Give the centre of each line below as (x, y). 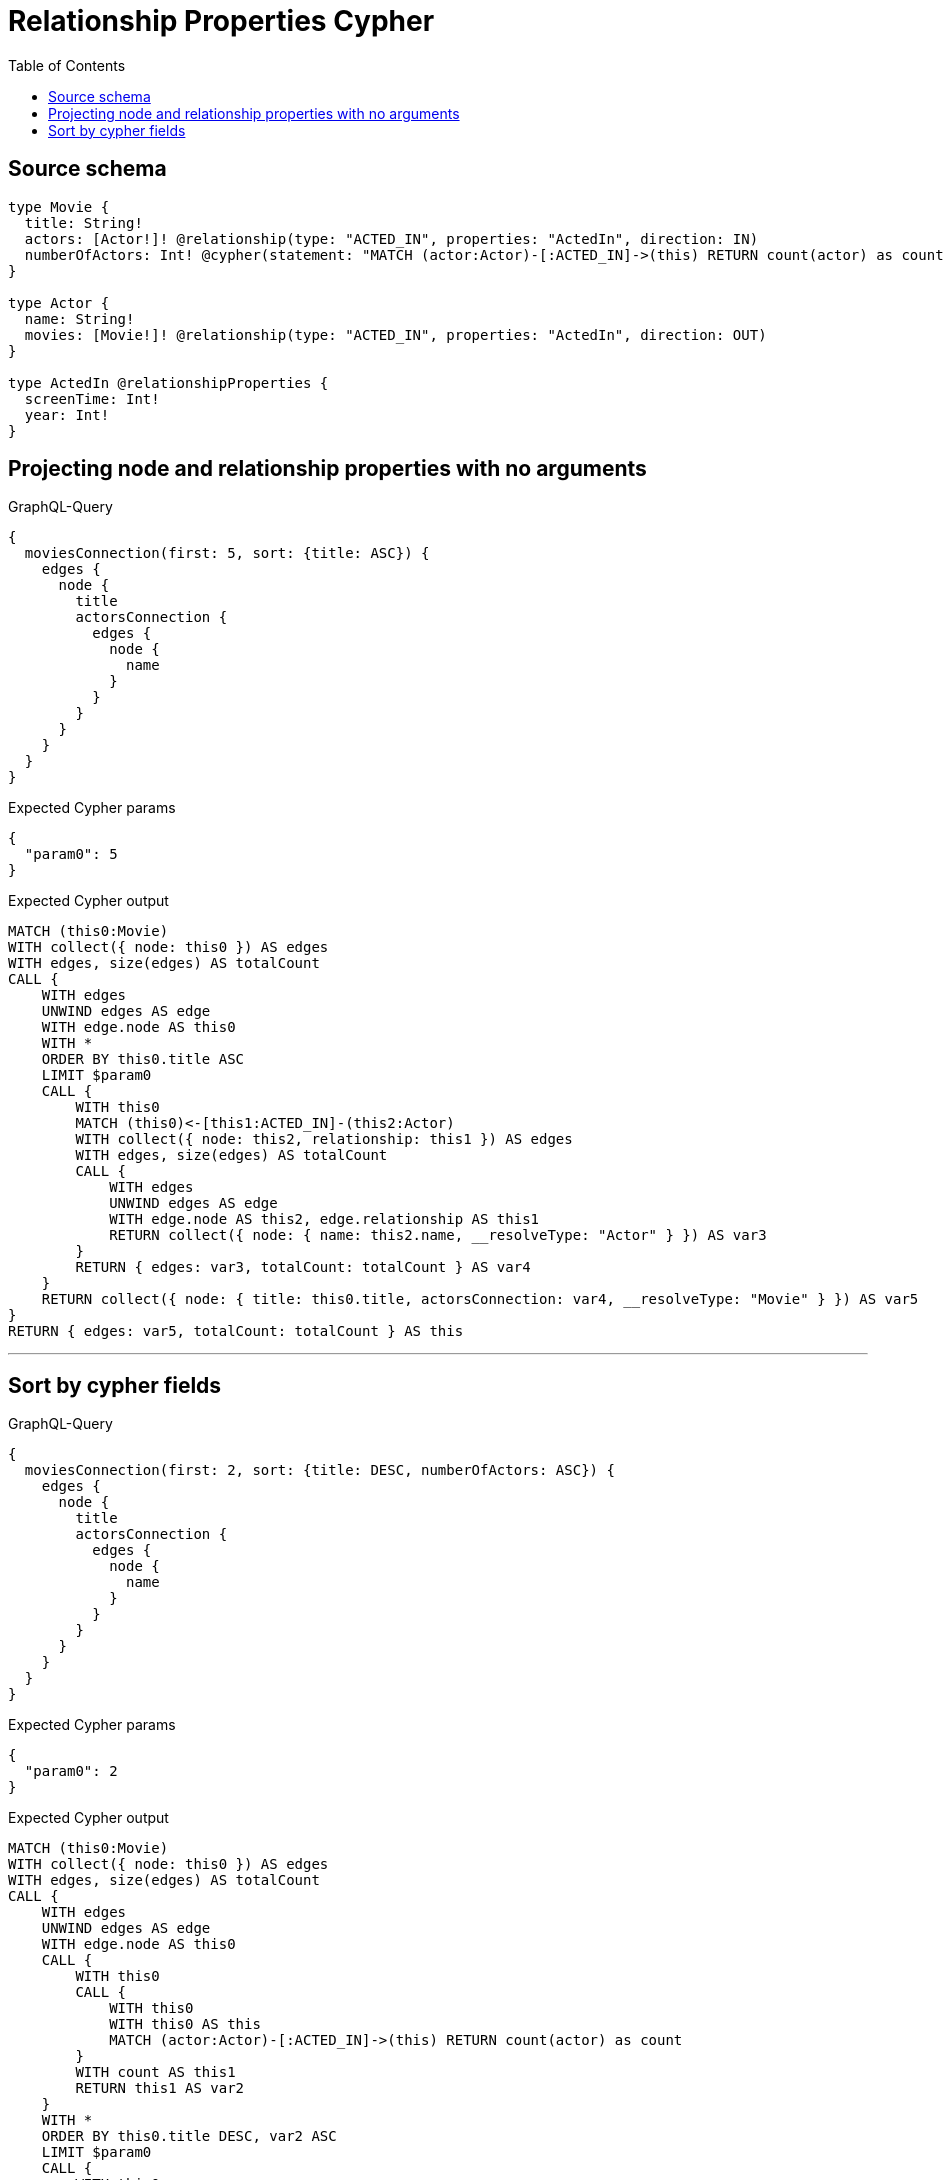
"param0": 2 (71, 1771)
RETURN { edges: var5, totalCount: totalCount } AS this (236, 1331)
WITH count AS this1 (155, 2072)
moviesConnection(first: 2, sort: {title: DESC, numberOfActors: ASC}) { (319, 1470)
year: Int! (67, 414)
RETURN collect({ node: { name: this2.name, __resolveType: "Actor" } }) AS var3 (438, 1235)
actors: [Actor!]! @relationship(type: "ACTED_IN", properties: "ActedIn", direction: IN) (391, 238)
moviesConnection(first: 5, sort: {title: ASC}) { (227, 553)
